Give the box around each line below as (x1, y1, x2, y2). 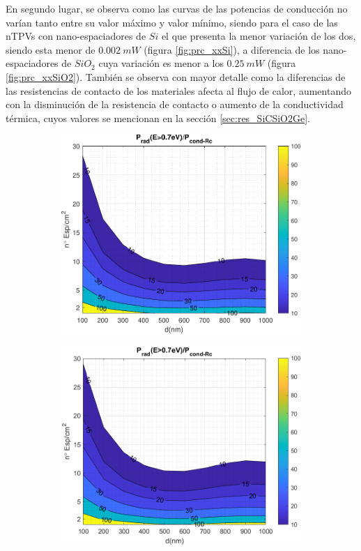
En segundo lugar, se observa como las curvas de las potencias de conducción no (6, 1, 348, 15)
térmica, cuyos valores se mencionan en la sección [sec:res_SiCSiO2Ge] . (6, 110, 310, 125)
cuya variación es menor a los (98, 56, 224, 70)
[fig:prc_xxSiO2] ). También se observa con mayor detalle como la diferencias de (6, 69, 346, 84)
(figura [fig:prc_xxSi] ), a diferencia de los (144, 42, 320, 56)
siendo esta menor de (6, 42, 95, 56)
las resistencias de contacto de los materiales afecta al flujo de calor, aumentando (6, 83, 351, 98)
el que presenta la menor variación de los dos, (161, 29, 356, 43)
